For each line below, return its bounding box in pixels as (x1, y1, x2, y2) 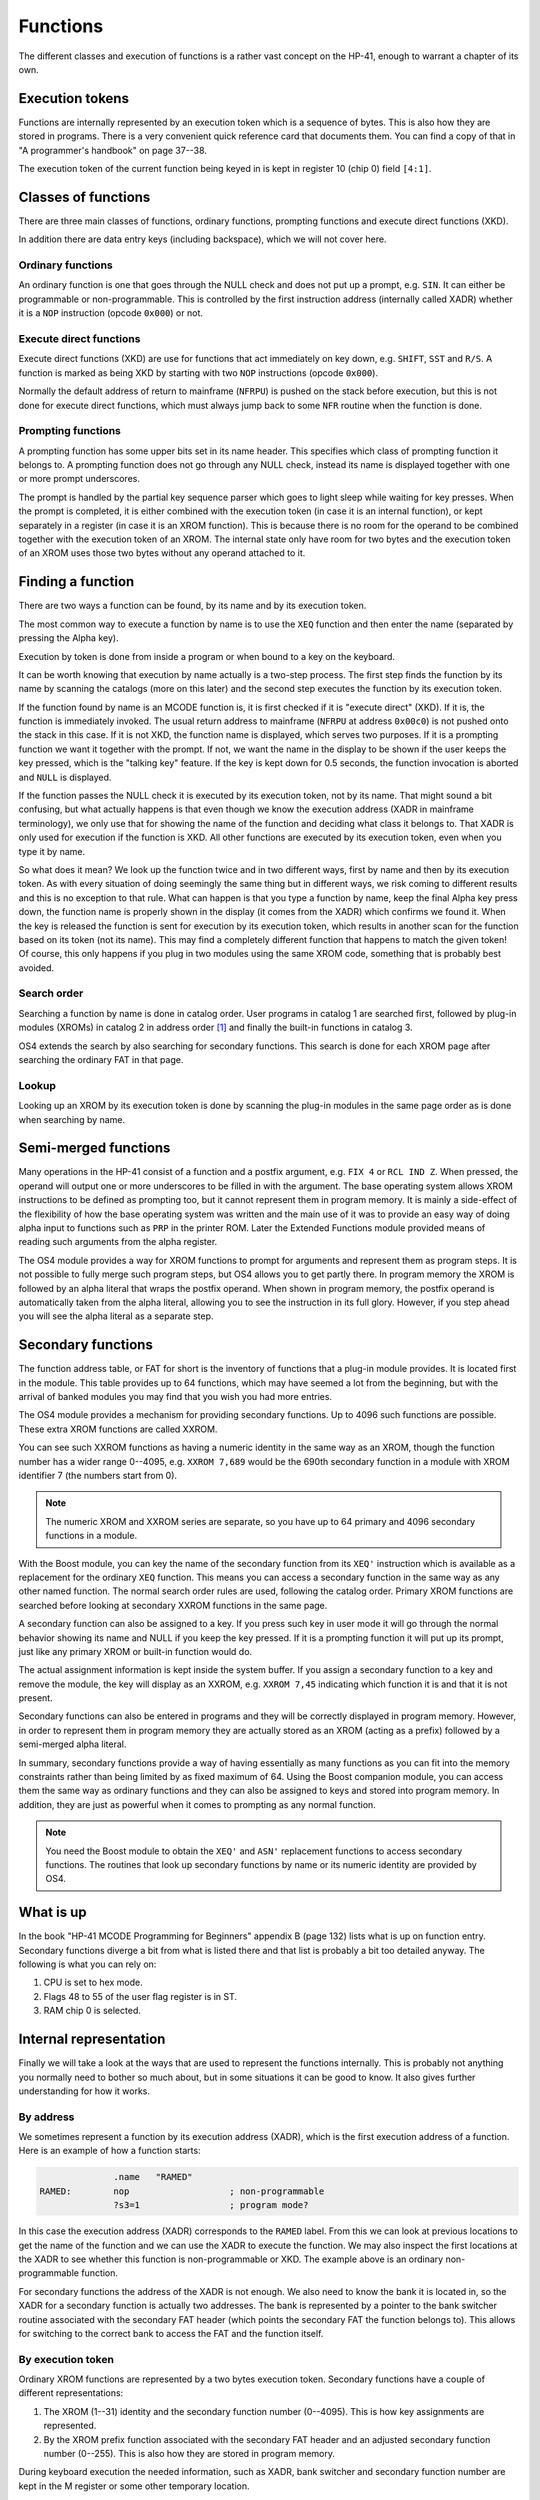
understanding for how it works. (18, 2085, 150, 2097)
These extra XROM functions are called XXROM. (18, 1423, 218, 1435)
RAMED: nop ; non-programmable (39, 2185, 325, 2197)
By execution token (18, 2352, 115, 2366)
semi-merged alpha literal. (18, 1738, 127, 1750)
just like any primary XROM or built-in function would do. (18, 1645, 253, 1657)
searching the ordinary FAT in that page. (18, 1054, 184, 1066)
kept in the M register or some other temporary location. (18, 2480, 250, 2492)
